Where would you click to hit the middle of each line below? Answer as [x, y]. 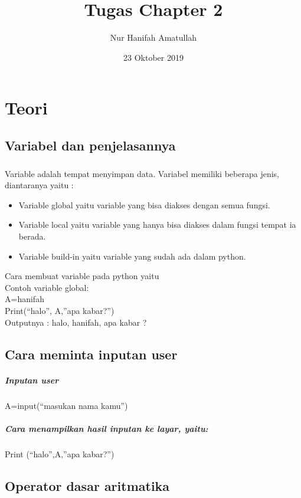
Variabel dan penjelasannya [90, 145]
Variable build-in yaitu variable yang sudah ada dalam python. [132, 256]
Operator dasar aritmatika [87, 485]
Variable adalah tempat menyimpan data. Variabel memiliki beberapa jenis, [142, 173]
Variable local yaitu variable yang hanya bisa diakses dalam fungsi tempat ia [157, 225]
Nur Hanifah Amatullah [153, 37]
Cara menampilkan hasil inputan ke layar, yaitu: [107, 428]
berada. [32, 236]
